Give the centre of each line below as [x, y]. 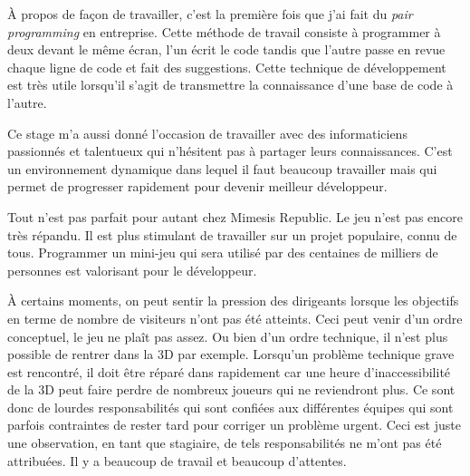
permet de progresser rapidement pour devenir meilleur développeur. [197, 186]
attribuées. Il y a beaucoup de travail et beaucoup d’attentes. [177, 460]
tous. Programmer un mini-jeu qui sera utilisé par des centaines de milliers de [223, 253]
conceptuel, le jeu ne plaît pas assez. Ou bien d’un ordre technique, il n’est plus [228, 336]
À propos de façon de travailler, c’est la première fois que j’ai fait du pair [210, 14]
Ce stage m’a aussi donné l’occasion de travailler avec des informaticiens [207, 133]
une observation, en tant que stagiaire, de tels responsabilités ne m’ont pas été [225, 443]
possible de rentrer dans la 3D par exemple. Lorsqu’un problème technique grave [231, 354]
